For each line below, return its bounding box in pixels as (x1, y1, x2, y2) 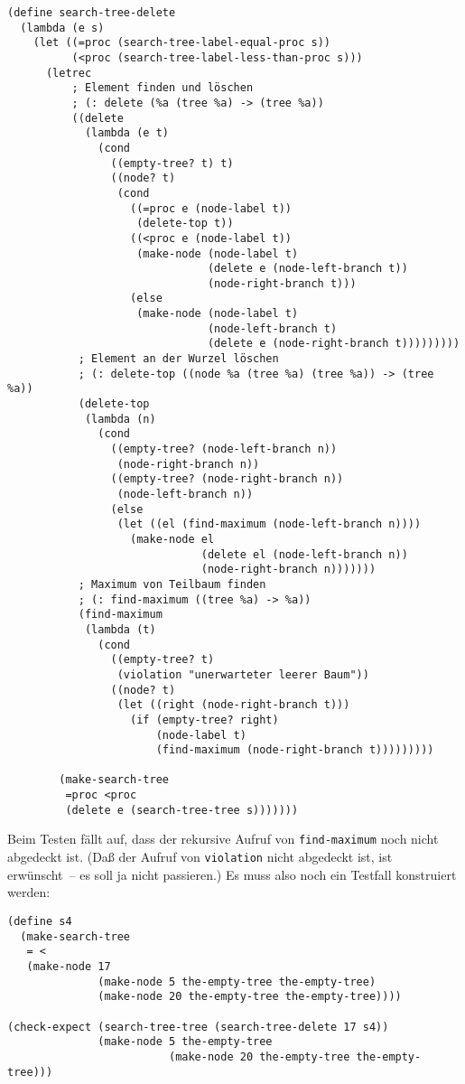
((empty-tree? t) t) (110, 156, 234, 170)
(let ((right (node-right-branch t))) (116, 698, 350, 712)
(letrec (45, 66, 92, 79)
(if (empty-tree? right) (130, 713, 279, 726)
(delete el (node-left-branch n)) (200, 547, 408, 561)
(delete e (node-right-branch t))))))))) (207, 337, 460, 350)
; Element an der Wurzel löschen (78, 352, 279, 366)
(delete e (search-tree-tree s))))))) (65, 803, 299, 817)
